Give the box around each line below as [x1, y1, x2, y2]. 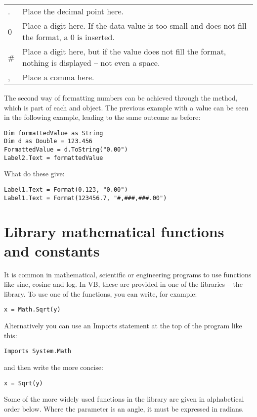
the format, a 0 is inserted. [22, 31, 115, 43]
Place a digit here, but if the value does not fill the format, [22, 46, 226, 57]
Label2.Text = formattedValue [4, 154, 103, 161]
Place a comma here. [22, 71, 94, 83]
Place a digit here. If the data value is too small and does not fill [22, 20, 247, 31]
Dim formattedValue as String [4, 129, 103, 137]
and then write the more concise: [4, 362, 103, 372]
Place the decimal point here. [22, 5, 124, 17]
